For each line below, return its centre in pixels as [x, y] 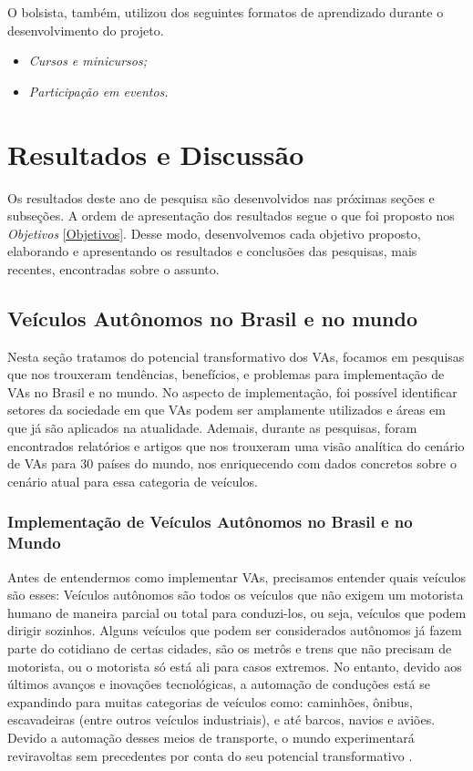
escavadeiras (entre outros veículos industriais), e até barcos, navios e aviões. [221, 720]
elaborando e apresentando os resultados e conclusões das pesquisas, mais [212, 251]
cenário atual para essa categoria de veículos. [133, 481]
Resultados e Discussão [156, 154]
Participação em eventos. [98, 91]
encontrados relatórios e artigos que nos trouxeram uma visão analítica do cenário [236, 445]
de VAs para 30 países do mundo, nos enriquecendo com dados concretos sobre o [232, 463]
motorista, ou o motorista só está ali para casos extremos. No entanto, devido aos [235, 666]
